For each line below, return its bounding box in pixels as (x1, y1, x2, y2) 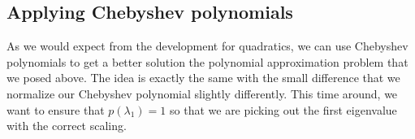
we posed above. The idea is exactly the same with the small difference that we (6, 69, 400, 86)
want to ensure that (6, 101, 105, 118)
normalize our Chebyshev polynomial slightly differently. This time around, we (6, 85, 398, 102)
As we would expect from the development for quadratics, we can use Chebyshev (6, 37, 409, 54)
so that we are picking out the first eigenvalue (170, 101, 397, 118)
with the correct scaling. (6, 117, 127, 134)
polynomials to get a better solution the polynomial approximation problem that (6, 53, 409, 70)
